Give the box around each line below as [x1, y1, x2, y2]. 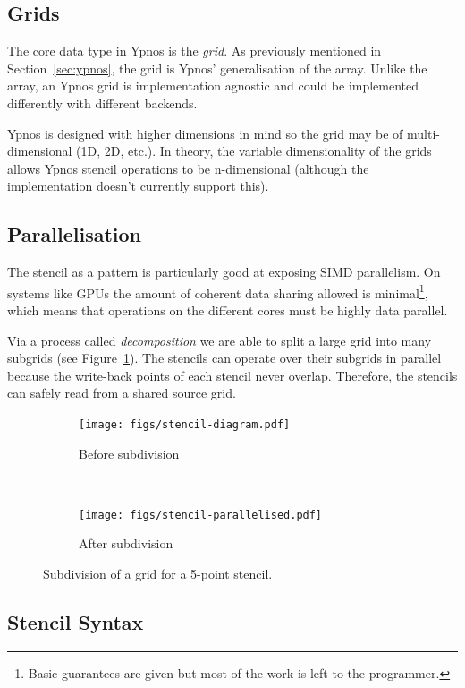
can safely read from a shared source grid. [7, 383, 236, 402]
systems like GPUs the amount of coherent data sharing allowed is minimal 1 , [7, 280, 428, 302]
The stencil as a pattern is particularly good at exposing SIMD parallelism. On [7, 262, 441, 281]
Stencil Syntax [7, 608, 144, 636]
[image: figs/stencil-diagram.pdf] [79, 417, 291, 431]
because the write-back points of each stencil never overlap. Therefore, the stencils [7, 365, 458, 384]
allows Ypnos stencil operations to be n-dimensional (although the [7, 159, 369, 177]
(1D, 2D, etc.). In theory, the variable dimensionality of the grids [76, 142, 432, 160]
